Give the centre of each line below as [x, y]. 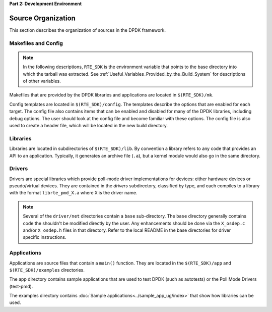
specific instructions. [45, 237]
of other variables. [42, 81]
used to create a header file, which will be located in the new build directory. [89, 125]
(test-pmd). [21, 286]
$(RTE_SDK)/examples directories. [47, 270]
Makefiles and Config [36, 43]
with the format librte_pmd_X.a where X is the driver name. [73, 193]
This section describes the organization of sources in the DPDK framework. [88, 30]
